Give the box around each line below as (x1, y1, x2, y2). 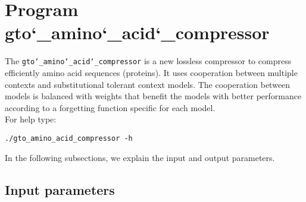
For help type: (5, 113, 57, 125)
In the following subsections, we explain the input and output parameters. (5, 151, 275, 163)
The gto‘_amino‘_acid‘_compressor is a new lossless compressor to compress (5, 55, 292, 67)
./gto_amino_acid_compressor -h (5, 134, 133, 143)
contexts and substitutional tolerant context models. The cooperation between (5, 78, 291, 90)
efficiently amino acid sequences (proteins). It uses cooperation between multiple (5, 66, 298, 78)
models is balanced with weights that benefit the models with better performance (5, 90, 302, 102)
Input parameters (5, 180, 115, 198)
